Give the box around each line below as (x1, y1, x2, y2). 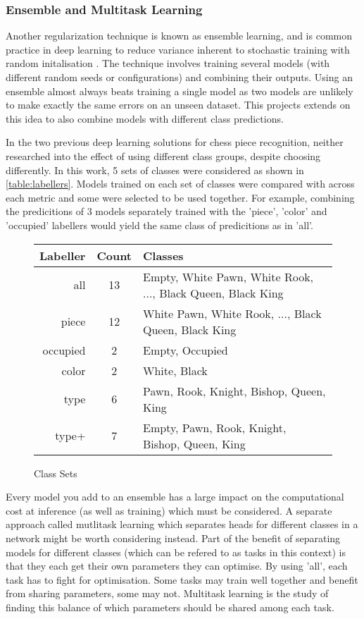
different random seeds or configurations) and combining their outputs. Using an (6, 70, 353, 84)
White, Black (143, 362, 208, 379)
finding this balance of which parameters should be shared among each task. (6, 599, 334, 614)
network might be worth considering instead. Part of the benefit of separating (6, 530, 341, 545)
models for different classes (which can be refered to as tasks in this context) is (6, 544, 346, 559)
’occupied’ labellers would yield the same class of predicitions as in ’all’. (6, 217, 313, 232)
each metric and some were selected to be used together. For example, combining (6, 190, 355, 204)
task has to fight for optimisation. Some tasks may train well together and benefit (6, 572, 358, 587)
